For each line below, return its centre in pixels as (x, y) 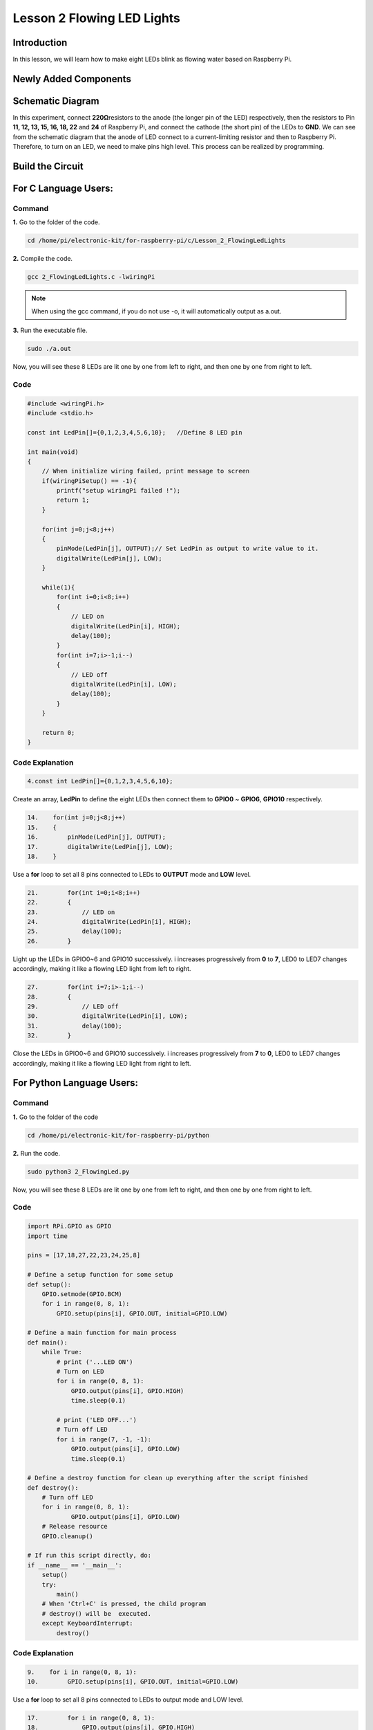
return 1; (73, 500)
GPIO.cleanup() (67, 1536)
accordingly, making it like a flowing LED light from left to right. (102, 969)
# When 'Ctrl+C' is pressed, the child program (124, 1604)
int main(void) (53, 452)
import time (48, 1236)
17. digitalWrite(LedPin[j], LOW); (100, 847)
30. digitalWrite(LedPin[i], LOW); (107, 1016)
